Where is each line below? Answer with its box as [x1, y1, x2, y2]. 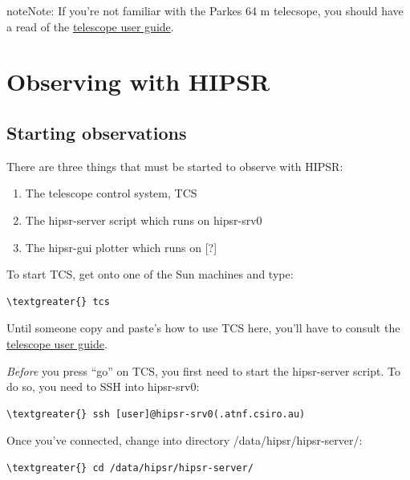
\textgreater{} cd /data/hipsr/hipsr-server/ [6, 462, 254, 474]
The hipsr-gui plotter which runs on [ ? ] [25, 238, 217, 255]
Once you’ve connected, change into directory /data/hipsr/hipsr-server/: [6, 432, 363, 449]
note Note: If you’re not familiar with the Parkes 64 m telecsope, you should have [6, 2, 404, 18]
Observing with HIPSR [6, 65, 270, 98]
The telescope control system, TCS [25, 185, 197, 201]
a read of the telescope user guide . [6, 18, 174, 35]
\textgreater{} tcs [6, 295, 110, 307]
